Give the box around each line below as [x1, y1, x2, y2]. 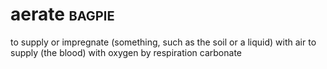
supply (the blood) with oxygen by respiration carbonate [10, 46, 242, 58]
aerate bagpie [10, 3, 115, 26]
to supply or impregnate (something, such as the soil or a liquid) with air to [10, 36, 317, 48]
